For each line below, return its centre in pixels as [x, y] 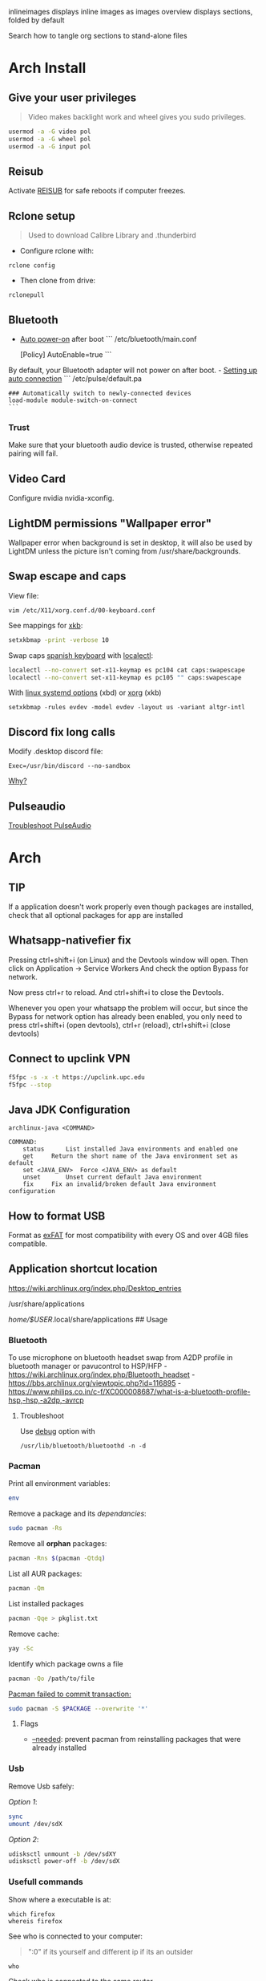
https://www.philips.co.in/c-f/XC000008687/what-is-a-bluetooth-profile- [129, 1392]
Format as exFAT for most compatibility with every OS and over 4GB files [128, 1236]
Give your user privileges [73, 97]
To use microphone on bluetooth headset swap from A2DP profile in [121, 1358]
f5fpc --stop [30, 1085]
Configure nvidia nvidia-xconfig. [61, 498]
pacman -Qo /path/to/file [51, 1679]
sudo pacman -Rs [35, 1528]
